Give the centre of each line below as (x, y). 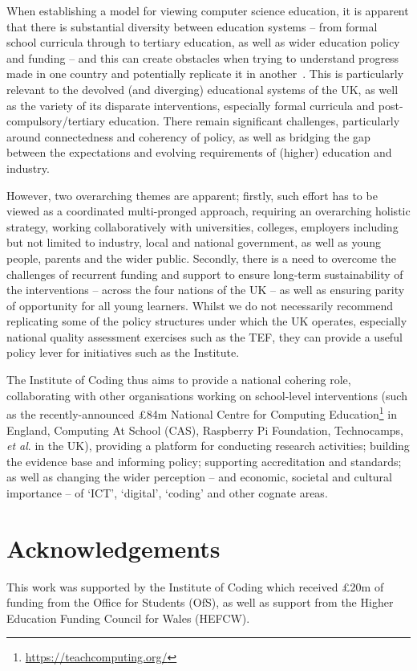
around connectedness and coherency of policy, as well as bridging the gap (188, 136)
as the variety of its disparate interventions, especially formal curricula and (191, 105)
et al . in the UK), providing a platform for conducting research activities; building (208, 446)
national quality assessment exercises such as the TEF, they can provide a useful (204, 336)
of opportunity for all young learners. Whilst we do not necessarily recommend (200, 305)
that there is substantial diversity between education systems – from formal (192, 26)
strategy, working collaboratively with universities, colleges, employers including (202, 226)
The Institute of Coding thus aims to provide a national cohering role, (179, 380)
